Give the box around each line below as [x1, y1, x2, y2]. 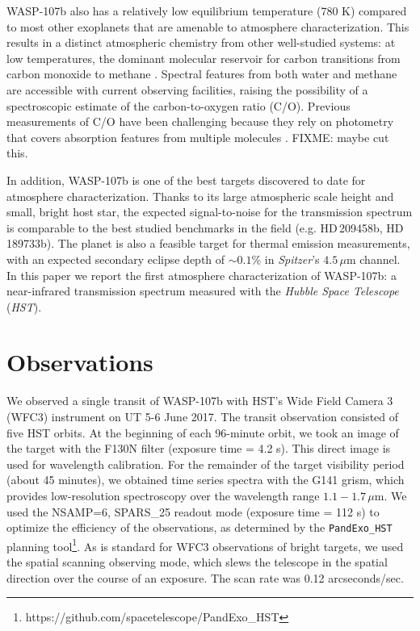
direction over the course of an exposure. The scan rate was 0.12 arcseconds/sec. [6, 569, 404, 586]
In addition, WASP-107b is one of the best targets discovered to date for [6, 171, 366, 188]
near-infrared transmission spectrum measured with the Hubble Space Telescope [6, 282, 399, 299]
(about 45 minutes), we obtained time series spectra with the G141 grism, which [6, 471, 405, 488]
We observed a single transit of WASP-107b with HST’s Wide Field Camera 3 [6, 392, 393, 409]
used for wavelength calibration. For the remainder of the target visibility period [6, 455, 405, 472]
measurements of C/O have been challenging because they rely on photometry [6, 113, 394, 130]
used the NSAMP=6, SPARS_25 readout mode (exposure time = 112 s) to [6, 503, 380, 520]
